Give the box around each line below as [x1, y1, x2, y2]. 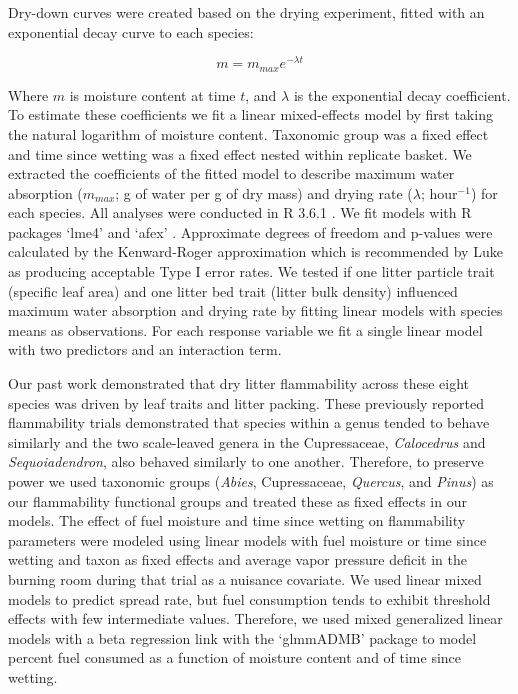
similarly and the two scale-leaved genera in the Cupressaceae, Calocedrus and [8, 431, 486, 452]
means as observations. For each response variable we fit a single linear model [8, 319, 483, 340]
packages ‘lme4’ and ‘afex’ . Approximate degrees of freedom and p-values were [8, 221, 493, 242]
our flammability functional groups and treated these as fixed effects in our [8, 490, 467, 511]
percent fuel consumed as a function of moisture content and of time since [8, 647, 462, 668]
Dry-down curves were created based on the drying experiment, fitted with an [8, 2, 485, 22]
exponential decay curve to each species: [8, 21, 254, 42]
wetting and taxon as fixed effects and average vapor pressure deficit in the [8, 549, 467, 570]
